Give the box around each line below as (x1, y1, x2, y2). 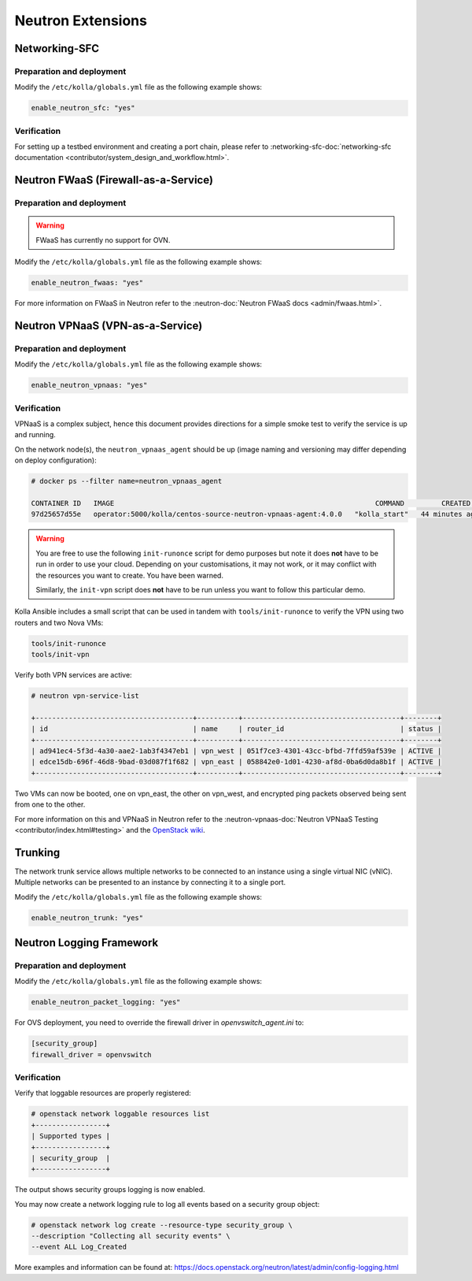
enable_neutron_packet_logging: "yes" (31, 997, 181, 1007)
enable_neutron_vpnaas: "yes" (31, 381, 148, 390)
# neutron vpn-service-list (31, 692, 139, 700)
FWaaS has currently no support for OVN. (35, 235, 171, 244)
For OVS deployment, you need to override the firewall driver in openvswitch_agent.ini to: (14, 1018, 304, 1027)
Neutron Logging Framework (14, 936, 159, 949)
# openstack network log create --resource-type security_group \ (31, 1220, 293, 1229)
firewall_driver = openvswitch (31, 1050, 153, 1059)
